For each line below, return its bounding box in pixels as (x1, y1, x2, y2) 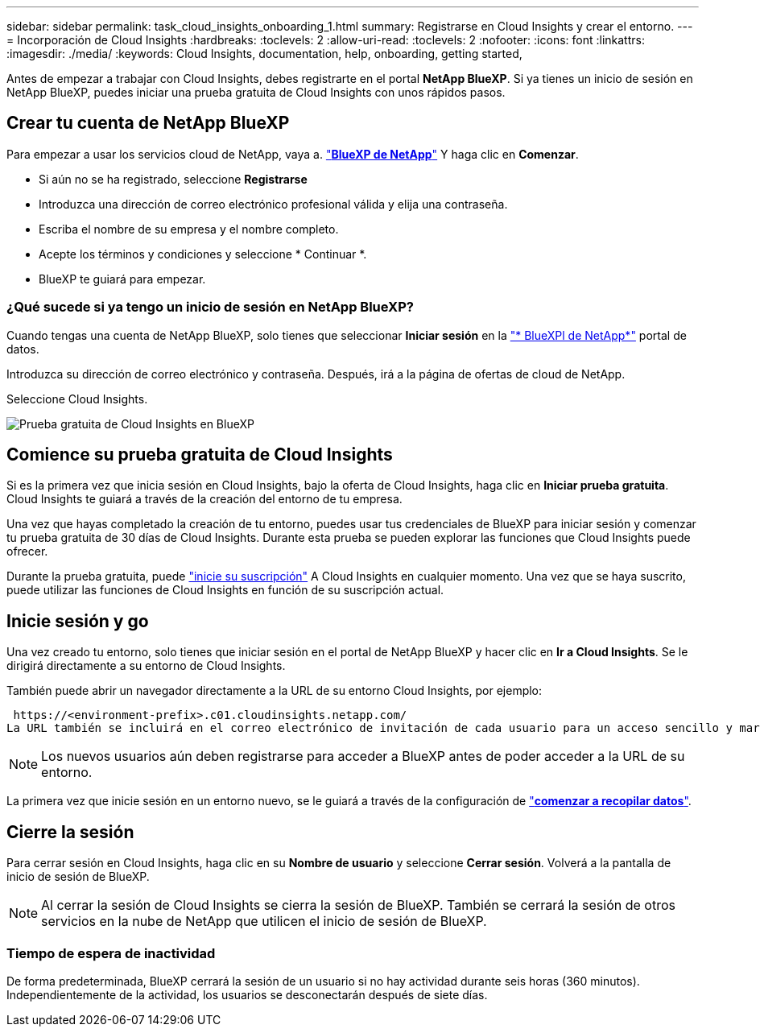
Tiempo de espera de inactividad (6, 944, 216, 961)
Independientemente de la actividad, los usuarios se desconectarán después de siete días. (6, 987, 488, 1002)
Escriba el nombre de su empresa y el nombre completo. (39, 221, 339, 236)
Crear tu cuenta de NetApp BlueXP (6, 113, 290, 134)
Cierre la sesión (6, 821, 134, 842)
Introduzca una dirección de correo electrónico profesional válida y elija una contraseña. (39, 196, 508, 211)
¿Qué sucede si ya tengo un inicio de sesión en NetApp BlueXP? (6, 299, 414, 316)
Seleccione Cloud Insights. (6, 391, 148, 406)
